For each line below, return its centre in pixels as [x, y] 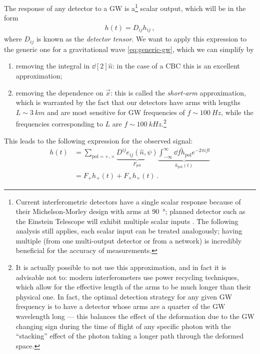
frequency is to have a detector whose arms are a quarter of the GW [120, 306]
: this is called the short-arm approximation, [178, 92]
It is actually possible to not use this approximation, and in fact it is [121, 267]
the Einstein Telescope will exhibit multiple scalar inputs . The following [127, 221]
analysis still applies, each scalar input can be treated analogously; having [129, 231]
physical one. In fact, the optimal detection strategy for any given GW [124, 296]
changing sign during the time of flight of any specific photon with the [123, 326]
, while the [237, 112]
